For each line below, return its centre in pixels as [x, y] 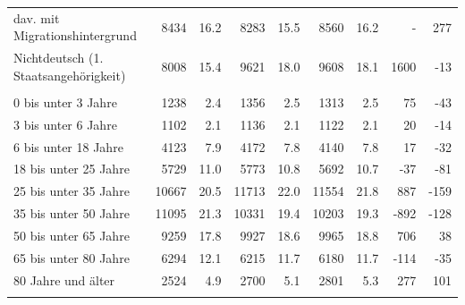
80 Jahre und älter [64, 280]
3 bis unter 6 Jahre [65, 124]
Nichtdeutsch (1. [59, 58]
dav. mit [37, 17]
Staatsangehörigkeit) [70, 75]
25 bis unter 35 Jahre [72, 191]
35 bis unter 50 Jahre [72, 213]
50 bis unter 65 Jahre [72, 235]
